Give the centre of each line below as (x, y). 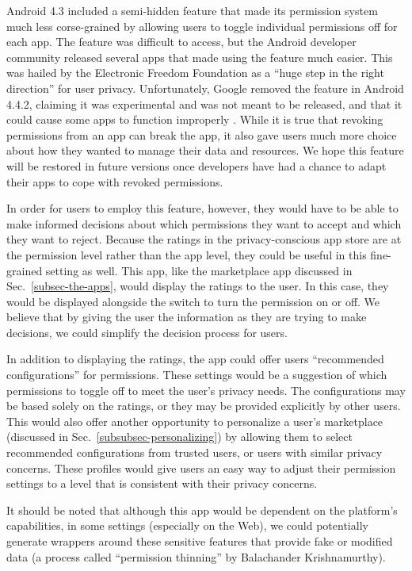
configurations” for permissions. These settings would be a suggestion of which (197, 375)
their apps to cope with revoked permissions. (115, 181)
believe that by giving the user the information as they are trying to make (187, 317)
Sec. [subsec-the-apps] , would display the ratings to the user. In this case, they (198, 286)
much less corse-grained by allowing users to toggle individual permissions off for (202, 26)
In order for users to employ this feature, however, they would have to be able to (202, 208)
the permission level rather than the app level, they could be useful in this (187, 254)
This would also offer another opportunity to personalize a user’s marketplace (195, 421)
